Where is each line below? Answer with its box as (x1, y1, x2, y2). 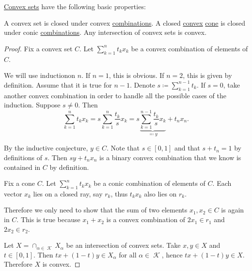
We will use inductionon (4, 70, 76, 80)
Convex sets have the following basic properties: (4, 1, 146, 11)
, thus (110, 188, 128, 198)
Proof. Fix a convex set (4, 43, 73, 53)
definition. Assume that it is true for (4, 79, 112, 90)
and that (174, 143, 200, 153)
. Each (212, 178, 232, 188)
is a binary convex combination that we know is (99, 152, 241, 162)
